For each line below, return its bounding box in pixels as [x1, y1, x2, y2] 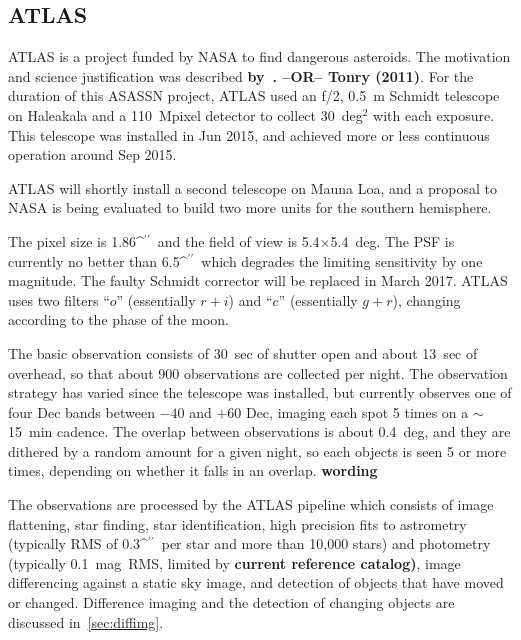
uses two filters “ [8, 289, 110, 310]
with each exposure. [373, 104, 495, 125]
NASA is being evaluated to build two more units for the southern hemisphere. [8, 197, 492, 218]
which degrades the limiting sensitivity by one [201, 250, 483, 271]
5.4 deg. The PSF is [330, 230, 455, 251]
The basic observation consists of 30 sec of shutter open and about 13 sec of [8, 342, 478, 363]
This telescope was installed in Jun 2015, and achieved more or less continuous [8, 124, 490, 145]
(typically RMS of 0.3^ [8, 533, 148, 554]
